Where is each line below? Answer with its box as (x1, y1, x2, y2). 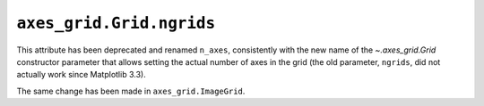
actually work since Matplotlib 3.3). (16, 69, 147, 80)
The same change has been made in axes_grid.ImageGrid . (16, 86, 246, 96)
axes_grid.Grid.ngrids (16, 13, 216, 33)
